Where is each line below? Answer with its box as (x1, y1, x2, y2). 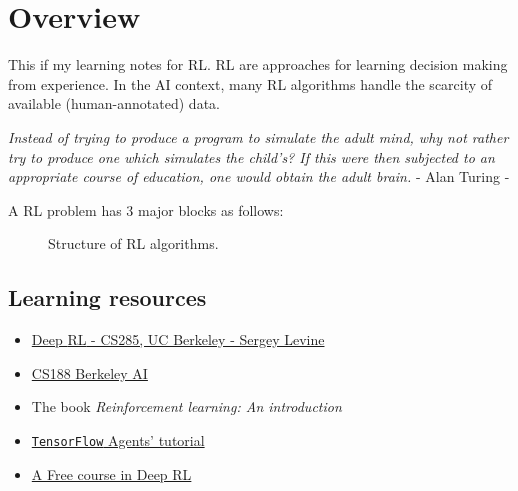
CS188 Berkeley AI (31, 362, 148, 383)
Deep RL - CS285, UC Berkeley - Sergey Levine (31, 329, 325, 350)
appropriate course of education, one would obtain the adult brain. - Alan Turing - (8, 166, 510, 187)
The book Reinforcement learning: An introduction (31, 396, 342, 417)
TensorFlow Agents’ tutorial (31, 429, 205, 450)
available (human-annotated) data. (8, 93, 220, 114)
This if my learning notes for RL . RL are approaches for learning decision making (8, 54, 508, 75)
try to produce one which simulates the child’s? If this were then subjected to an (8, 146, 495, 167)
